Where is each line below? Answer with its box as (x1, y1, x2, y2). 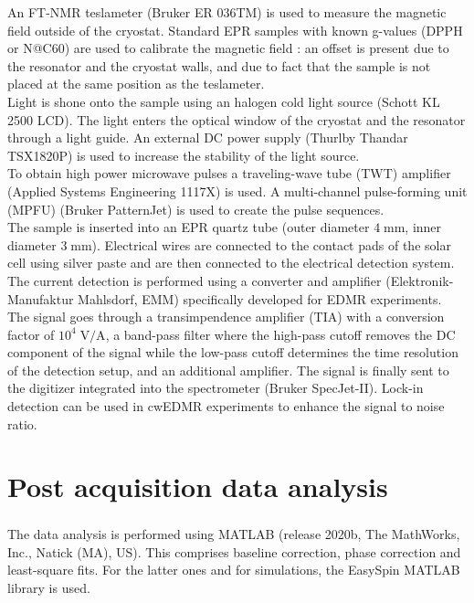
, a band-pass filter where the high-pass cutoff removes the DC (105, 324, 456, 344)
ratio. (7, 414, 37, 433)
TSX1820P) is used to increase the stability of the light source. (7, 145, 360, 164)
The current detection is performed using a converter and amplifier (7, 270, 382, 290)
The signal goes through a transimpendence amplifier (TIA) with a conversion (7, 307, 445, 326)
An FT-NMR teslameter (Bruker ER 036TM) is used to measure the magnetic (7, 3, 447, 21)
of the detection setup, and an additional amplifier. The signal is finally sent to (7, 360, 449, 379)
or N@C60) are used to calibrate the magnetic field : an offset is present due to (7, 38, 449, 58)
